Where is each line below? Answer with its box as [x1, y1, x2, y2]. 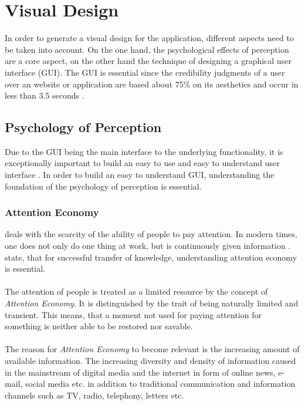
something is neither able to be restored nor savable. [5, 320, 193, 332]
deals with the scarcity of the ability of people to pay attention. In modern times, [5, 228, 297, 240]
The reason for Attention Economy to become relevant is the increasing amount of [5, 343, 300, 355]
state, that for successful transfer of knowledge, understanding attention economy [5, 251, 297, 263]
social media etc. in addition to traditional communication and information [25, 377, 296, 390]
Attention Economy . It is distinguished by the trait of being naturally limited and [5, 297, 299, 309]
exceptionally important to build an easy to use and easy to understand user [5, 157, 280, 169]
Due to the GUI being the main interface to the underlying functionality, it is [5, 145, 283, 157]
